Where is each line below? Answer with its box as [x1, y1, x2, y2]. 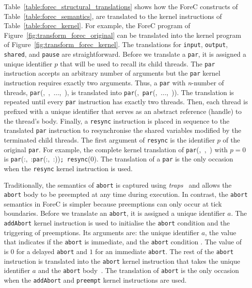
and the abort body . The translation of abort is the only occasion [38, 265, 239, 275]
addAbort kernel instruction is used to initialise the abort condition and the [4, 218, 230, 228]
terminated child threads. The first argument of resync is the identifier [4, 134, 215, 144]
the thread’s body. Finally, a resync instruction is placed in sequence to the [4, 115, 230, 126]
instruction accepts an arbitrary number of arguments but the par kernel [4, 68, 220, 78]
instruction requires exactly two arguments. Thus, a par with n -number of [4, 78, 224, 87]
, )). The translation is [166, 87, 234, 97]
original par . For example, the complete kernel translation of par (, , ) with [4, 144, 228, 154]
